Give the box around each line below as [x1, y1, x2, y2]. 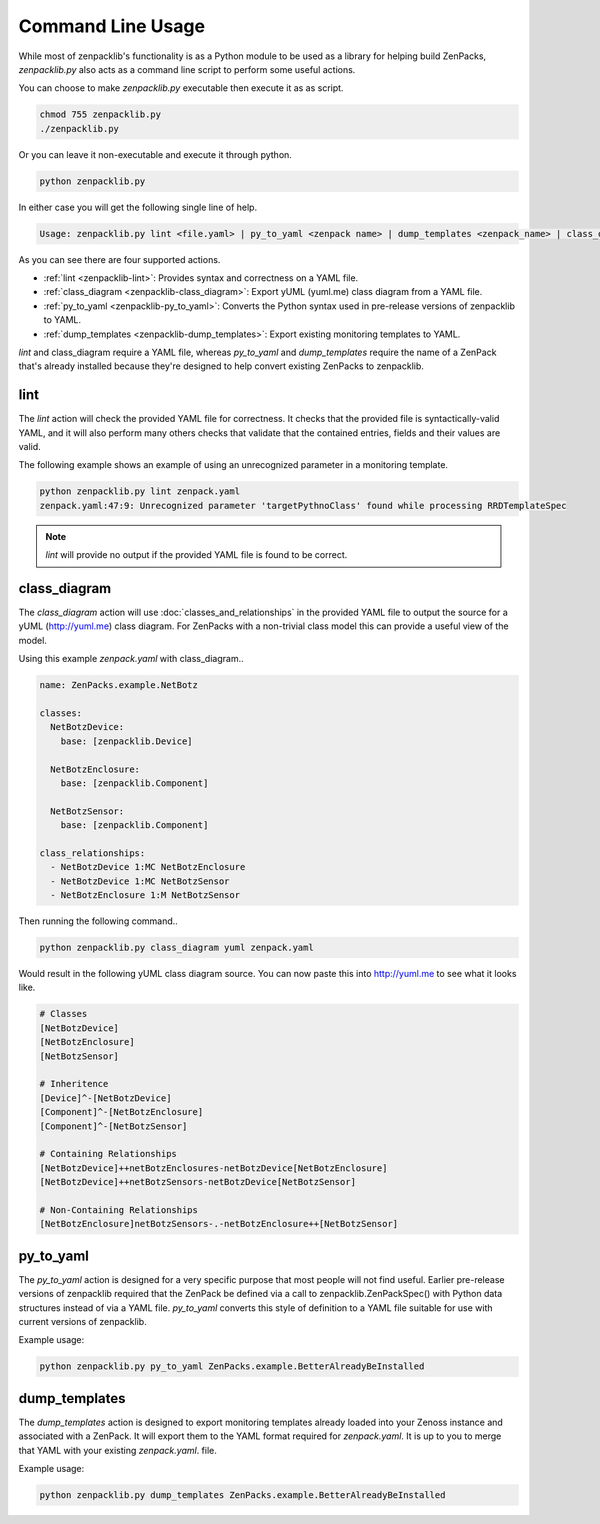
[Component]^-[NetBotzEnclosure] [39, 1106, 204, 1118]
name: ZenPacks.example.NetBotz [39, 680, 199, 691]
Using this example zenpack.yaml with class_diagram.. [18, 653, 244, 665]
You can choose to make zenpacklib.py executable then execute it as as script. [18, 82, 344, 94]
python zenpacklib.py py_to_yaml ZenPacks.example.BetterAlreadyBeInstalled [39, 1361, 425, 1372]
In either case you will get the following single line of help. [18, 201, 258, 213]
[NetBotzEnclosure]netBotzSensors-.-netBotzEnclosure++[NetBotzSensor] [39, 1218, 399, 1230]
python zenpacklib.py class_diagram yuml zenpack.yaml [39, 942, 314, 954]
